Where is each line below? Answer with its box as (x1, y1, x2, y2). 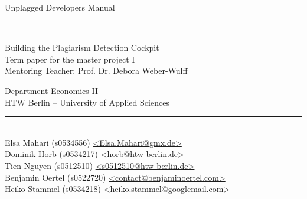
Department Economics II (5, 84, 98, 96)
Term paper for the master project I (5, 53, 135, 65)
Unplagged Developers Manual (5, 1, 115, 13)
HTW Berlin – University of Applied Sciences (5, 96, 169, 108)
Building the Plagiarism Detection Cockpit (5, 41, 159, 54)
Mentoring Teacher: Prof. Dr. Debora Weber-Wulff (5, 64, 188, 77)
